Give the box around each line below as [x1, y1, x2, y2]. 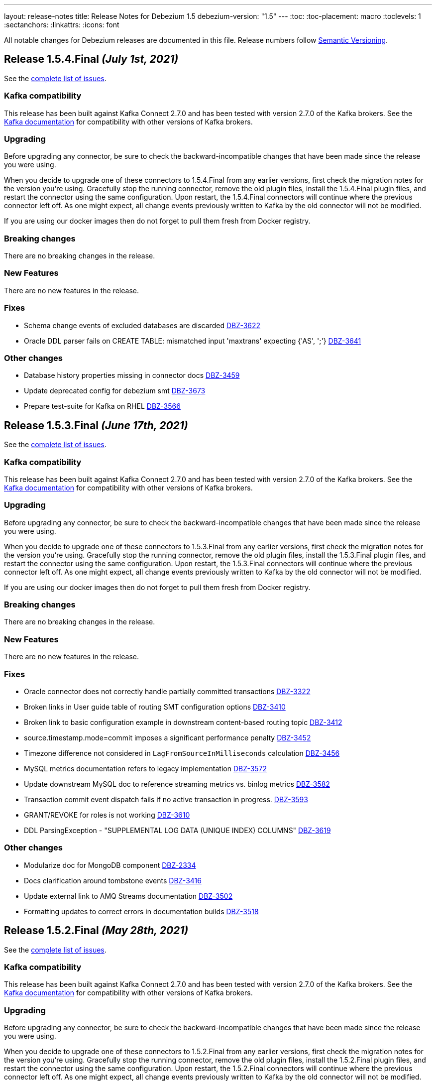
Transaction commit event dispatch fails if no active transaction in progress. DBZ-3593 [24, 795, 308, 804]
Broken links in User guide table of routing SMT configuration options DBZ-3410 [24, 702, 286, 711]
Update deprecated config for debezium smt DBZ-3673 [24, 386, 206, 395]
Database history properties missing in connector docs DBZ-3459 [24, 371, 240, 380]
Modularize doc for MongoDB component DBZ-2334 [24, 860, 196, 869]
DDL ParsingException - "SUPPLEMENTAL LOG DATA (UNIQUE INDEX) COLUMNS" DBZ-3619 [24, 826, 331, 835]
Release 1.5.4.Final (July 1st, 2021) [4, 53, 179, 66]
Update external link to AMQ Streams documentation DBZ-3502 [24, 891, 233, 900]
